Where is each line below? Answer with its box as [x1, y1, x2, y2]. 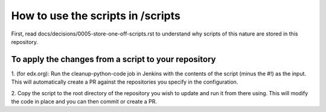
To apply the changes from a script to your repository [11, 54, 216, 64]
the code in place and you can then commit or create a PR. [11, 98, 157, 105]
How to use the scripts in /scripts [11, 9, 181, 22]
